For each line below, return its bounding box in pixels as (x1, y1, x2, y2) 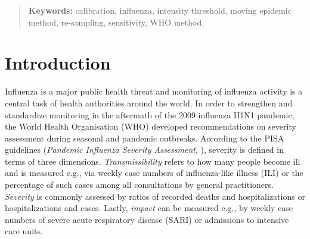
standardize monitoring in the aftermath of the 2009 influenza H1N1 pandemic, (5, 108, 294, 121)
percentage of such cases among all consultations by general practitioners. (5, 178, 274, 191)
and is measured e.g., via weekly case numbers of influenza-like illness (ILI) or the (5, 166, 303, 179)
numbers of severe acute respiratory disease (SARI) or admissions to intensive (5, 213, 289, 225)
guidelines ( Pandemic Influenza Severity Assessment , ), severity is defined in (5, 143, 284, 156)
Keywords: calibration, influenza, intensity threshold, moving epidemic (28, 4, 292, 16)
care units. (5, 225, 43, 237)
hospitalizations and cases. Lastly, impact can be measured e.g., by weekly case (5, 202, 293, 214)
